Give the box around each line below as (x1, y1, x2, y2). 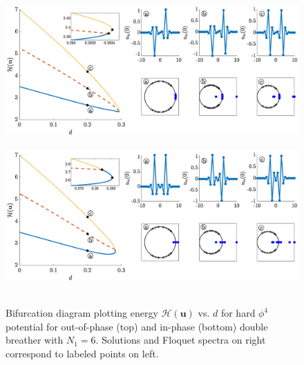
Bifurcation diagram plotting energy (6, 306, 158, 320)
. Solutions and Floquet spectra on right (95, 333, 266, 347)
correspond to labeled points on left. (6, 346, 159, 361)
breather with (6, 333, 64, 347)
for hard (220, 306, 256, 320)
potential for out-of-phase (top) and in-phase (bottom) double (6, 319, 268, 333)
